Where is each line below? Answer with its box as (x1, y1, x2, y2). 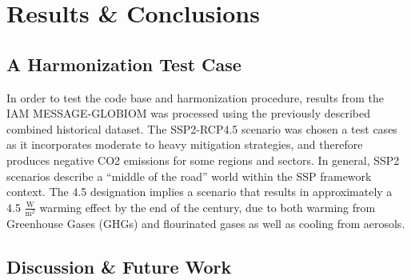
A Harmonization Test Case (6, 51, 241, 76)
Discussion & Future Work (6, 254, 232, 278)
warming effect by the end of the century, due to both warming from (39, 198, 376, 215)
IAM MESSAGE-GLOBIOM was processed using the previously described (6, 105, 371, 122)
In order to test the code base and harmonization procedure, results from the (6, 89, 384, 106)
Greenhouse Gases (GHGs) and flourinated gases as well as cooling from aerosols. (6, 214, 405, 231)
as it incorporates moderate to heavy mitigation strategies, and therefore (6, 136, 363, 153)
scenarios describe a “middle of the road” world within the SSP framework (6, 167, 372, 184)
